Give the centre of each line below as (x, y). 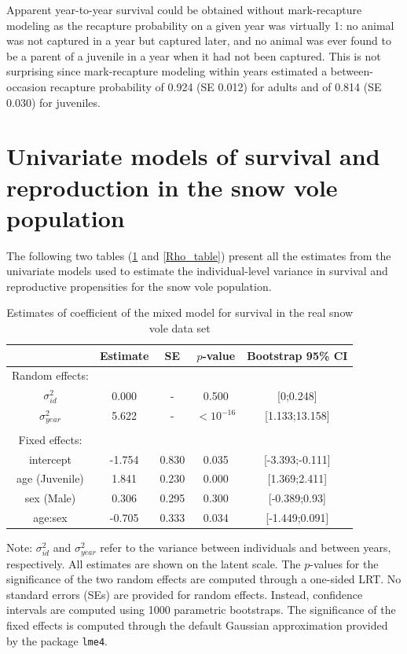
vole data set (180, 328)
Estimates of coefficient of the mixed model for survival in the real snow (180, 312)
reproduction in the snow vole (172, 187)
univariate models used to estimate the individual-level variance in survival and (197, 271)
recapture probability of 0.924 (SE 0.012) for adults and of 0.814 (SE (216, 86)
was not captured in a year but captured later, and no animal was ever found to (199, 40)
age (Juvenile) (50, 478)
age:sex (50, 518)
